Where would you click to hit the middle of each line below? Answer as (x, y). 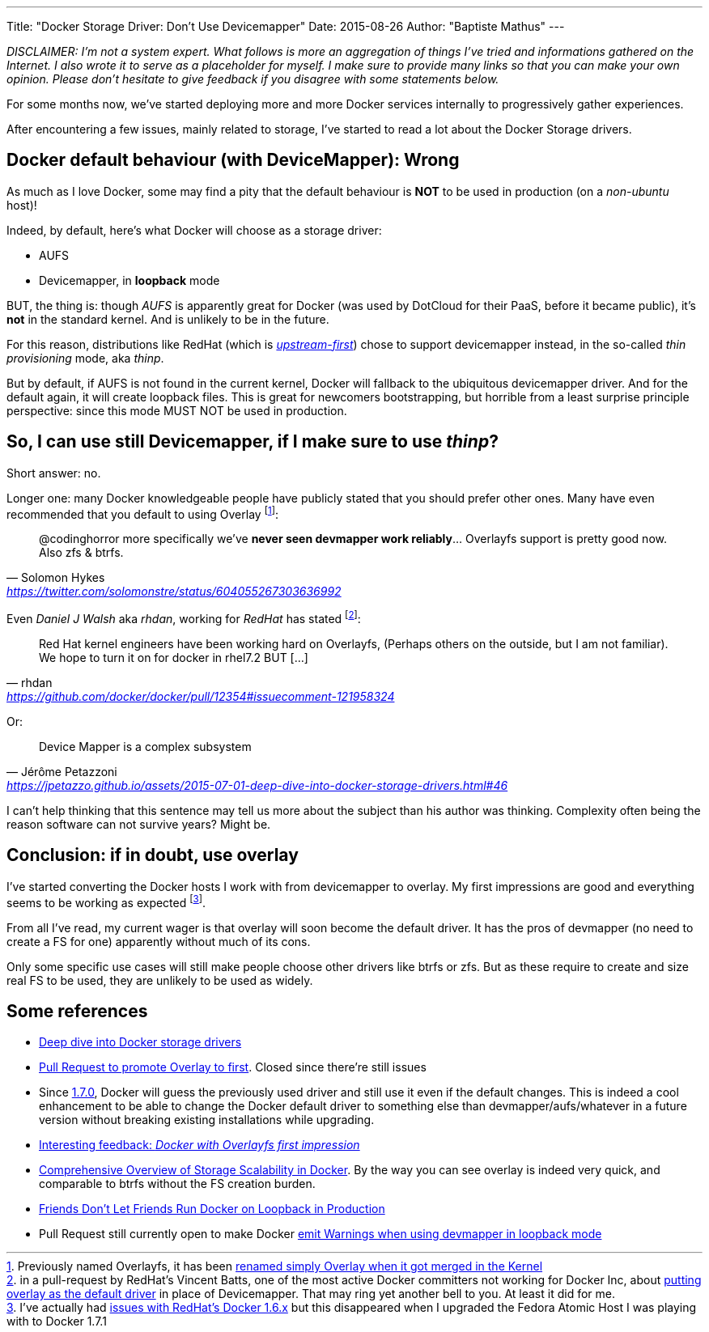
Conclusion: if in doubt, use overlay (153, 855)
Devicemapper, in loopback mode (129, 280)
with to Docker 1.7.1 (57, 1321)
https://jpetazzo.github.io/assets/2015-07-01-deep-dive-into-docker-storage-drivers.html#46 (257, 785)
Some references (77, 1011)
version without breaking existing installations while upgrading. (207, 1120)
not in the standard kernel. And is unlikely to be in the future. (168, 319)
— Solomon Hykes (56, 578)
